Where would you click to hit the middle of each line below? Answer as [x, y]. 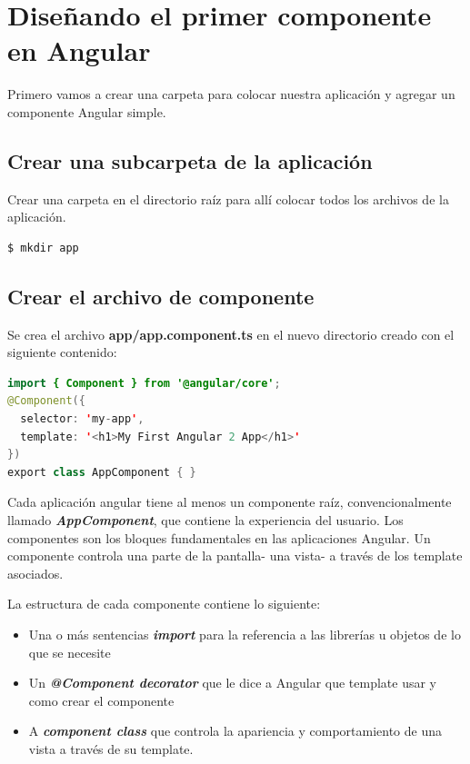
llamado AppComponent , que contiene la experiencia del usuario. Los [205, 520]
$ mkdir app [43, 248]
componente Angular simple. [87, 111]
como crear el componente [101, 700]
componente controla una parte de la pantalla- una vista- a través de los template [235, 556]
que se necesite [70, 652]
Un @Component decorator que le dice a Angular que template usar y [232, 683]
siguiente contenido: [62, 352]
